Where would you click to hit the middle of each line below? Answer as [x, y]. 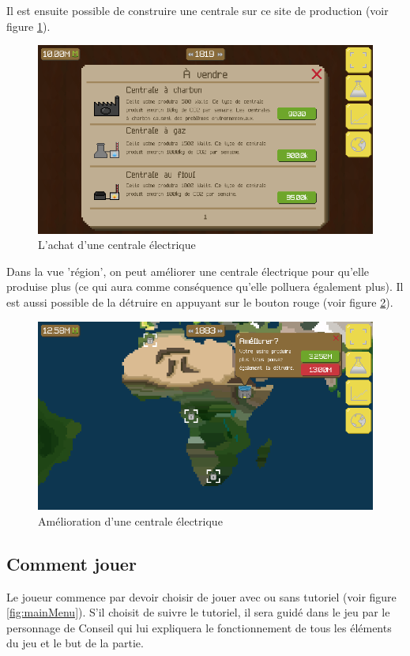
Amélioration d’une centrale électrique [130, 520]
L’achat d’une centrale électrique [117, 245]
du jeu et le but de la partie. [75, 643]
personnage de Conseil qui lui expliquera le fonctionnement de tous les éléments [199, 627]
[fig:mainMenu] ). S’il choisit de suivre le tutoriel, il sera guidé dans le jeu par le [198, 612]
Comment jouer [71, 563]
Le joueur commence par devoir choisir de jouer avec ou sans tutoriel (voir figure [201, 596]
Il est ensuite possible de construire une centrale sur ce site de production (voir [197, 10]
